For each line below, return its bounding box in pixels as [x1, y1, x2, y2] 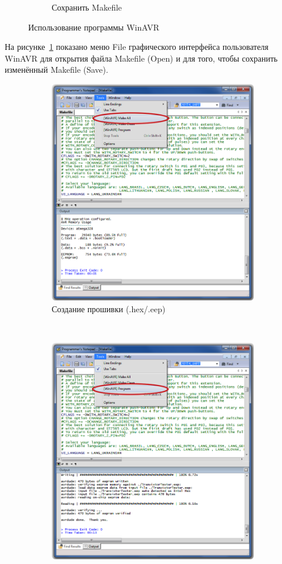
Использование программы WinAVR [28, 21, 160, 33]
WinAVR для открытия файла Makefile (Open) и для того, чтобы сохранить [5, 52, 278, 64]
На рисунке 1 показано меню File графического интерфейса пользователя [5, 40, 269, 53]
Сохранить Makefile [52, 1, 122, 13]
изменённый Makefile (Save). [5, 63, 109, 76]
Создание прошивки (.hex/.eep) [52, 302, 166, 315]
